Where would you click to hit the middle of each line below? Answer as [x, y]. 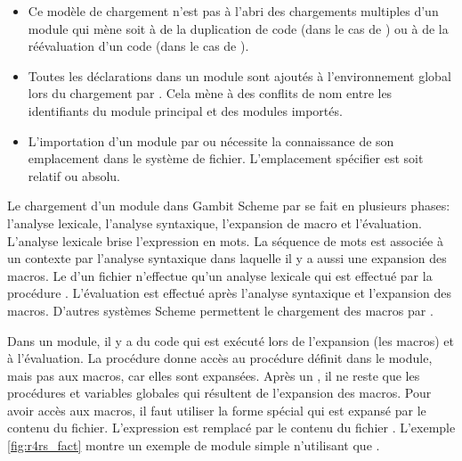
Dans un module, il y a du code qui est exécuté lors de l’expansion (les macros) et [231, 340]
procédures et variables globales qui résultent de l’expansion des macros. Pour [219, 393]
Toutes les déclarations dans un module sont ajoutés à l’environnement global [239, 75]
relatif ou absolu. [74, 175]
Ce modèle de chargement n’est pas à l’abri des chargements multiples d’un [233, 11]
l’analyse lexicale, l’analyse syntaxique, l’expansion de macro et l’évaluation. [215, 222]
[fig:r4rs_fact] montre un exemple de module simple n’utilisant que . [194, 445]
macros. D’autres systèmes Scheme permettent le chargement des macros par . [220, 310]
